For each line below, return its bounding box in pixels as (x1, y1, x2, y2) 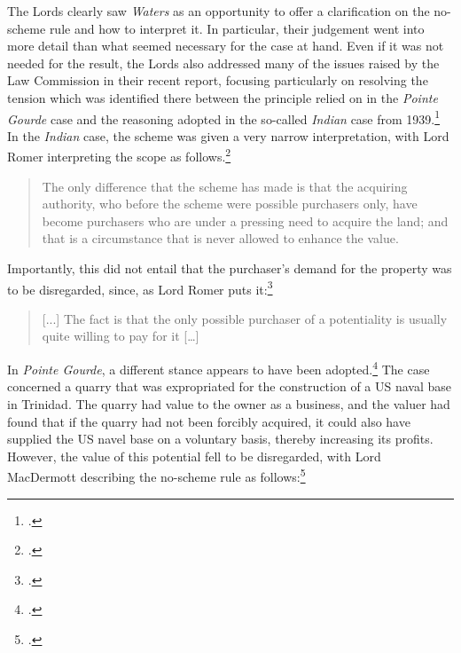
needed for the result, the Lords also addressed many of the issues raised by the (7, 53, 440, 72)
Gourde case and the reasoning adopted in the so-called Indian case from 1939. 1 (7, 106, 441, 128)
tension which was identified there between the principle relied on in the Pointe (7, 88, 438, 106)
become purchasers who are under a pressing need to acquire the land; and (42, 211, 449, 230)
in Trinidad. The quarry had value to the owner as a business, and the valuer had (7, 394, 450, 413)
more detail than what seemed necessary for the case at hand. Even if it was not (7, 36, 444, 55)
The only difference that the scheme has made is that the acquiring (42, 177, 408, 195)
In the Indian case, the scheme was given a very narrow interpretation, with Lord (7, 126, 449, 145)
